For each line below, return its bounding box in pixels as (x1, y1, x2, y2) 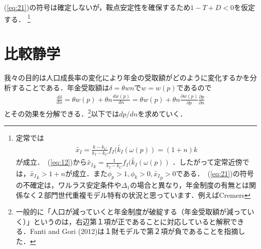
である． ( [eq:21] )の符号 (176, 168, 254, 178)
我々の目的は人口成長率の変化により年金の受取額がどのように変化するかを (4, 72, 250, 82)
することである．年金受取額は (11, 82, 109, 92)
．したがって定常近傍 (172, 157, 242, 167)
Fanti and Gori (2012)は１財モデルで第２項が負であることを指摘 (30, 226, 238, 236)
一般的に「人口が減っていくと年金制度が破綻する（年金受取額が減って (16, 206, 247, 217)
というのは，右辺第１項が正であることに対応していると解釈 (33, 216, 230, 226)
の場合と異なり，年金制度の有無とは (129, 179, 249, 190)
